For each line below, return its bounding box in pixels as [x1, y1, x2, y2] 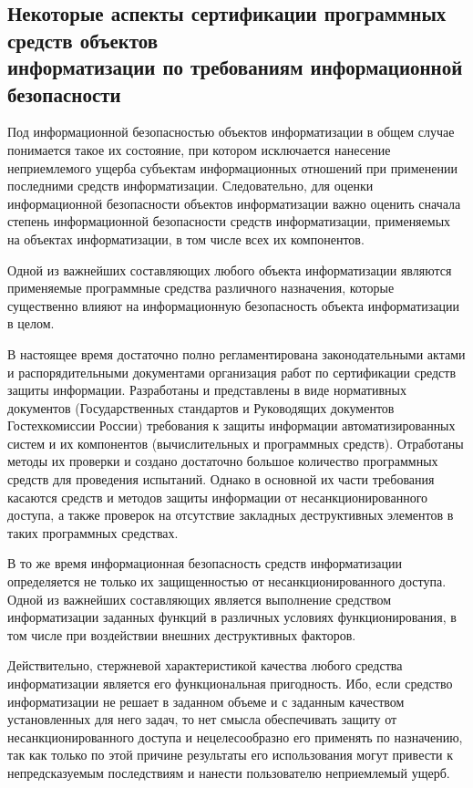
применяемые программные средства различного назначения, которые [7, 278, 395, 297]
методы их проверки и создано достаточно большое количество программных [7, 451, 438, 471]
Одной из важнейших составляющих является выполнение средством [7, 589, 392, 608]
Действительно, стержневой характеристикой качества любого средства [7, 656, 403, 675]
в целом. [7, 314, 55, 333]
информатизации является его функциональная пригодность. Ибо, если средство [7, 674, 453, 692]
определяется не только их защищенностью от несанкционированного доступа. [7, 572, 447, 591]
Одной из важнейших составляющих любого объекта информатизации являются [7, 260, 452, 279]
